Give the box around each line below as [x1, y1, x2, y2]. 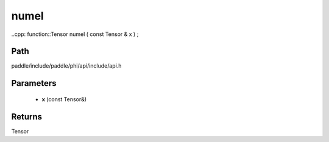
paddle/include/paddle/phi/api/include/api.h [11, 62, 122, 69]
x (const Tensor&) [41, 95, 87, 103]
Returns [11, 112, 43, 122]
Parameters [11, 78, 57, 88]
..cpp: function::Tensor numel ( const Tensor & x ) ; [11, 30, 139, 38]
